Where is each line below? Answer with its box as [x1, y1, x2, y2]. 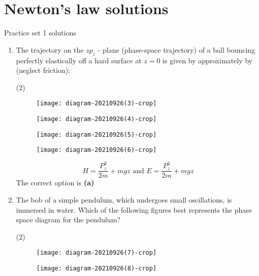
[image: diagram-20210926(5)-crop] [36, 131, 157, 138]
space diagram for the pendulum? [16, 214, 120, 225]
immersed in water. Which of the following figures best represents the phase [16, 204, 252, 215]
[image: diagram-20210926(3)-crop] [36, 100, 157, 107]
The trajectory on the [16, 44, 84, 55]
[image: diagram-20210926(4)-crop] [36, 115, 157, 123]
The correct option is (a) [16, 177, 94, 188]
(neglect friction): [16, 65, 71, 75]
